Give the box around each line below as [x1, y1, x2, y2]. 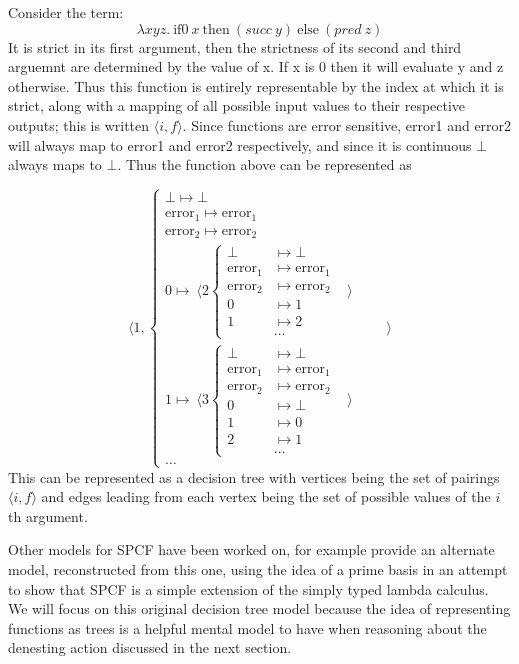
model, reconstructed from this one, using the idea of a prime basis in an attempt [8, 558, 508, 579]
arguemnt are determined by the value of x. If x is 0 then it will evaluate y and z [8, 56, 504, 77]
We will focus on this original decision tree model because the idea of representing [8, 598, 511, 619]
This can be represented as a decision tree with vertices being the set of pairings [8, 466, 500, 487]
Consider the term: [8, 2, 124, 22]
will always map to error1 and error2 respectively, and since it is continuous [8, 134, 472, 155]
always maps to [8, 154, 102, 175]
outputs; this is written [8, 114, 150, 135]
